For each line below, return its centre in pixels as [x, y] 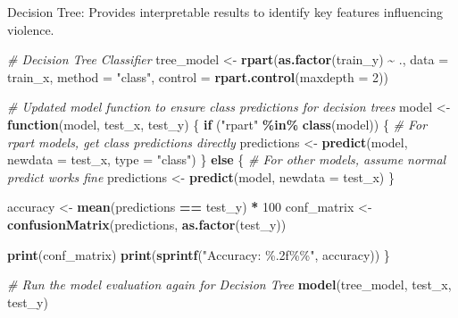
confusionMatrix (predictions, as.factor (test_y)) [147, 224]
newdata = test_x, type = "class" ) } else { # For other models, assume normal [227, 159]
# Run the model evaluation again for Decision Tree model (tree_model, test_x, [229, 285]
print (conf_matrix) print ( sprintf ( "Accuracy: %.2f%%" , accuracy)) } [199, 254]
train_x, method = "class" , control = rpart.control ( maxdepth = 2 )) [198, 76]
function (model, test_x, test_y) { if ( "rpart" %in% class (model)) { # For [217, 124]
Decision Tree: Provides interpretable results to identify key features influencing [225, 12]
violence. [31, 29]
